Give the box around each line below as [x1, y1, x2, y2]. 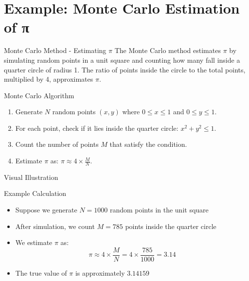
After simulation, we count [15, 221, 95, 231]
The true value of [15, 267, 67, 278]
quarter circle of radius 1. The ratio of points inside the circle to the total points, [4, 64, 246, 74]
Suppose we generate [15, 205, 77, 215]
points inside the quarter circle [125, 221, 216, 231]
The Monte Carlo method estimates [114, 45, 221, 55]
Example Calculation [4, 188, 67, 198]
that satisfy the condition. [109, 139, 187, 149]
